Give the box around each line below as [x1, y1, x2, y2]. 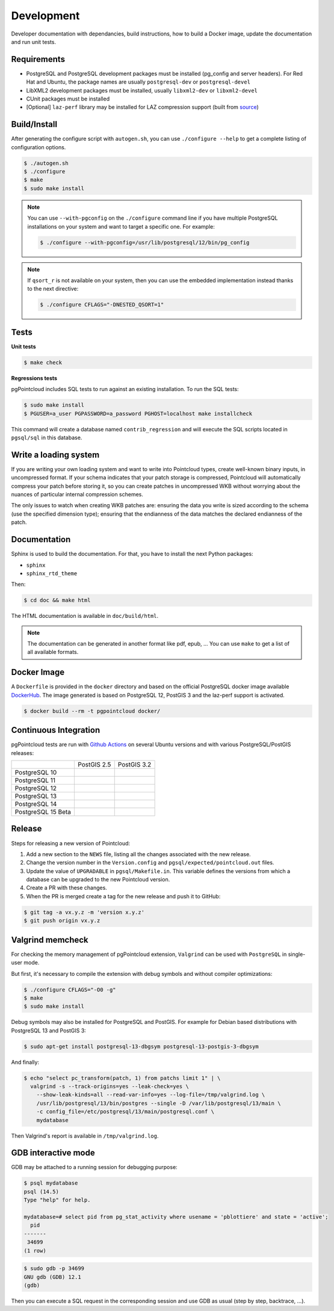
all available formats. [27, 649, 79, 656]
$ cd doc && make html [23, 597, 91, 604]
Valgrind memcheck [11, 934, 88, 945]
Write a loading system [11, 449, 100, 460]
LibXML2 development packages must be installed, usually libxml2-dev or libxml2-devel [26, 87, 258, 94]
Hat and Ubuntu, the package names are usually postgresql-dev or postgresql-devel [26, 78, 251, 85]
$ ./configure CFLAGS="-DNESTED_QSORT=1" [40, 301, 164, 308]
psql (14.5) [23, 1188, 60, 1195]
